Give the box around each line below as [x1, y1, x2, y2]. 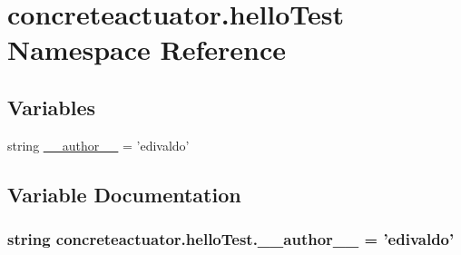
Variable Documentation [7, 180, 241, 208]
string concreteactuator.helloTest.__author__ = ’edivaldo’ [7, 228, 455, 250]
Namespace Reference [7, 31, 286, 68]
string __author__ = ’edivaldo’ [7, 135, 190, 154]
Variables [7, 93, 96, 121]
